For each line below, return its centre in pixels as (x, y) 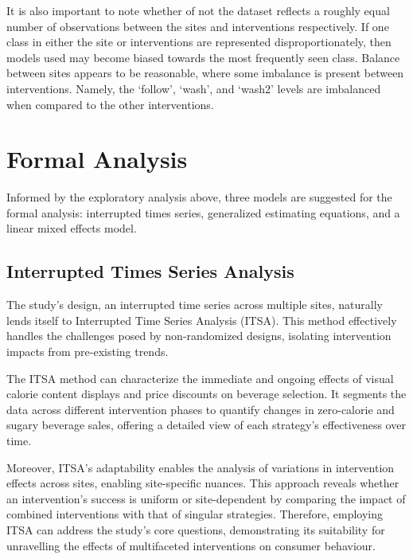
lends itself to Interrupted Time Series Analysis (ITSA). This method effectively (202, 320)
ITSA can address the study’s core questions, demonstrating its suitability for (196, 529)
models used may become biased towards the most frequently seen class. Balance (203, 57)
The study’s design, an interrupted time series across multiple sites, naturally (195, 305)
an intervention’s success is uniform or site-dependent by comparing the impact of (206, 498)
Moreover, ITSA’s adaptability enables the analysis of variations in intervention (201, 467)
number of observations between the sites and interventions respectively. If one (198, 26)
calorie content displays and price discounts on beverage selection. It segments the (206, 394)
